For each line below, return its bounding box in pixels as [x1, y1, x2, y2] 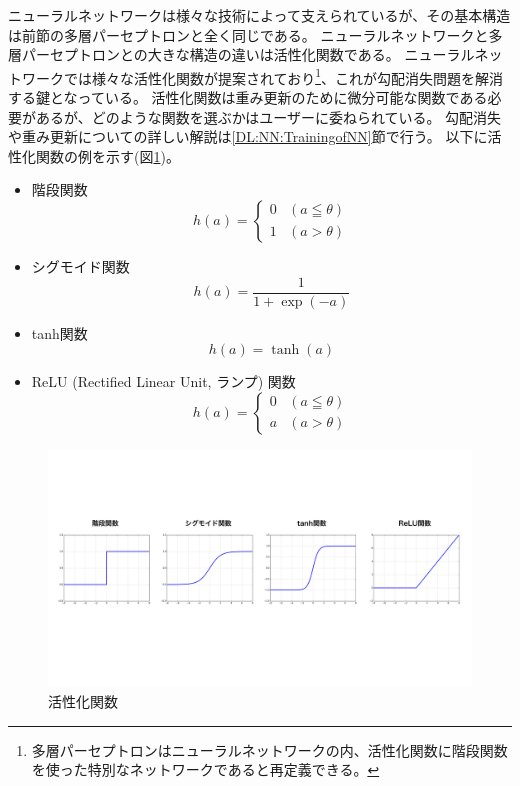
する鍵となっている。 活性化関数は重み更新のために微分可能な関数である [8, 87, 488, 108]
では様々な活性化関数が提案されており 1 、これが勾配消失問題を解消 [63, 64, 504, 88]
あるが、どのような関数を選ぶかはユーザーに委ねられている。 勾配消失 [35, 106, 502, 127]
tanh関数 [31, 322, 88, 343]
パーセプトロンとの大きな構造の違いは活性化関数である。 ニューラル [21, 44, 475, 65]
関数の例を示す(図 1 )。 [35, 145, 180, 166]
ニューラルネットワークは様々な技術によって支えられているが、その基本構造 [8, 5, 511, 25]
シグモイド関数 [31, 256, 130, 276]
